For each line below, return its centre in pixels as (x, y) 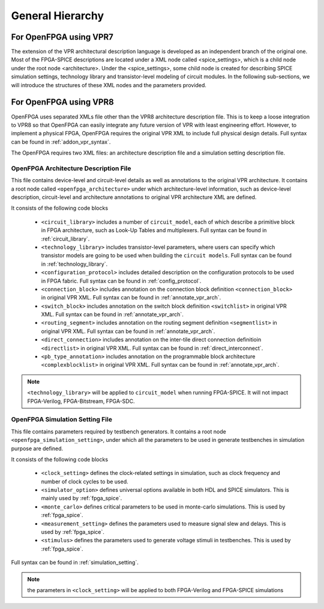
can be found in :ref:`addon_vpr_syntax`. (61, 142)
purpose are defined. (37, 448)
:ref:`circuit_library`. (65, 239)
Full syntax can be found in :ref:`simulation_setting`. (75, 563)
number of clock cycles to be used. (85, 482)
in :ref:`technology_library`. (74, 264)
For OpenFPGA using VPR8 (62, 102)
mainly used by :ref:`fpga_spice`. (82, 498)
